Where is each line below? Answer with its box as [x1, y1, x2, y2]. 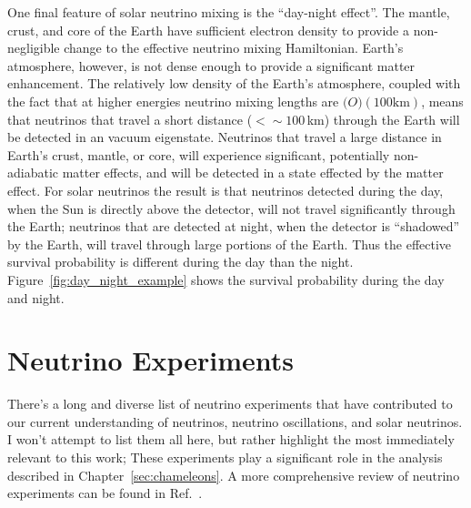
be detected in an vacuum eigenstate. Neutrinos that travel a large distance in [7, 127, 442, 147]
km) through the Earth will [306, 109, 460, 128]
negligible [7, 38, 60, 57]
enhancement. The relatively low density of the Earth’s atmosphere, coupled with [7, 74, 461, 93]
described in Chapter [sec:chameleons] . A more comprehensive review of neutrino [7, 465, 460, 484]
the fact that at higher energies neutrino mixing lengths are [7, 91, 339, 110]
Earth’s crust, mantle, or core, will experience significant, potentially [7, 145, 390, 164]
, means [421, 91, 464, 110]
